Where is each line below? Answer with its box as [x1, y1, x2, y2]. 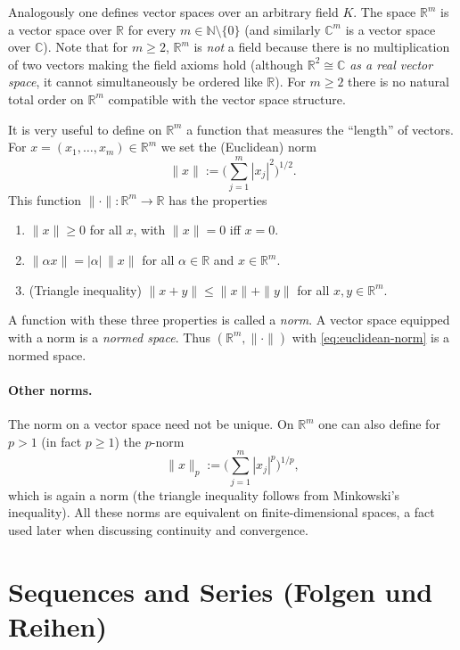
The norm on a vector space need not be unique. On [8, 415, 294, 433]
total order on [8, 89, 84, 108]
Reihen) [8, 607, 107, 644]
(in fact [41, 432, 82, 450]
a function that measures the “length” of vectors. [186, 119, 454, 138]
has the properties [168, 190, 267, 209]
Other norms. [8, 381, 93, 399]
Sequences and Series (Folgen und [8, 572, 433, 609]
